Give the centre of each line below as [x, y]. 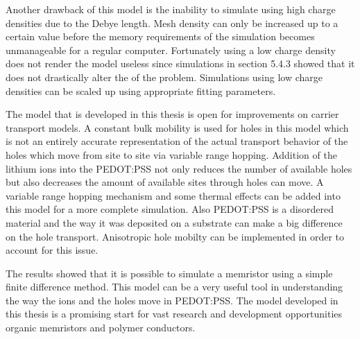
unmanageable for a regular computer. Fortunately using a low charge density [171, 50]
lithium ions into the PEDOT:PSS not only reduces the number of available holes [179, 168]
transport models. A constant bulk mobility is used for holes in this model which [177, 127]
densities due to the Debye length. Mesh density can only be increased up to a [172, 23]
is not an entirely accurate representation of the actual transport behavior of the [177, 141]
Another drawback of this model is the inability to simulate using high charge [171, 9]
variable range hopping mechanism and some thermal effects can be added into [173, 195]
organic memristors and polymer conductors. [101, 328]
